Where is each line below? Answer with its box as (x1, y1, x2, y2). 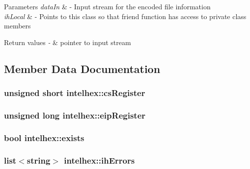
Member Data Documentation (4, 61, 161, 76)
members (4, 21, 31, 31)
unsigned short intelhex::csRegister (4, 87, 145, 99)
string (27, 154, 51, 166)
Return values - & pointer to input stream (4, 37, 131, 47)
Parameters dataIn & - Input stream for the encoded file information (4, 1, 211, 11)
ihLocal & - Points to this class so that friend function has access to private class (4, 11, 247, 21)
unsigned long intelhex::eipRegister (4, 109, 146, 121)
